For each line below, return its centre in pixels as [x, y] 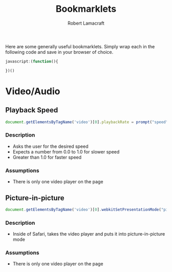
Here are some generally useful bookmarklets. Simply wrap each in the [80, 46]
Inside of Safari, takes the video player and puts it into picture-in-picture [89, 234]
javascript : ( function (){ [32, 61]
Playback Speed [32, 110]
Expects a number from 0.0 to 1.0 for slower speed [66, 151]
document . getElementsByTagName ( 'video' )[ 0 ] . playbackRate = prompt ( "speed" [87, 122]
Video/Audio [33, 91]
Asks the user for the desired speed [50, 146]
